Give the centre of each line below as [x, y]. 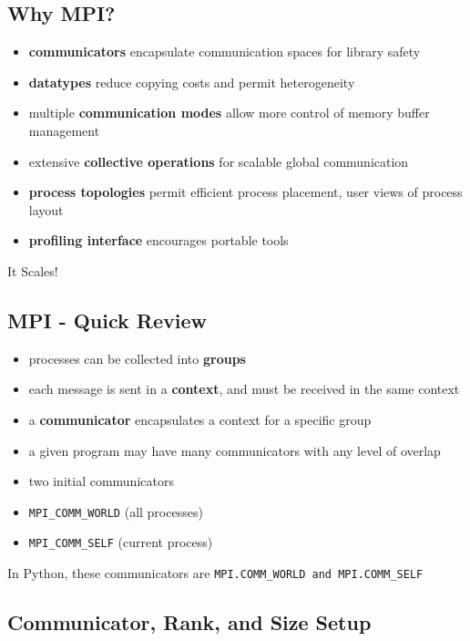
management [64, 130]
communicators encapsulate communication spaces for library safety [225, 52]
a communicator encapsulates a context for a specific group [200, 419]
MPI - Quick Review [107, 320]
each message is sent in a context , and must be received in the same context [244, 389]
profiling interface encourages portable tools [158, 240]
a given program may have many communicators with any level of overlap [235, 450]
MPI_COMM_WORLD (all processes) [116, 511]
